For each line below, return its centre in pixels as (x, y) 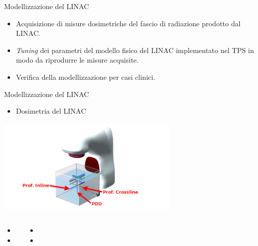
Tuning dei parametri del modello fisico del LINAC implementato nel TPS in (135, 50)
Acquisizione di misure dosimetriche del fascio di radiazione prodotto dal (128, 23)
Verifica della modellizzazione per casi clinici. (86, 77)
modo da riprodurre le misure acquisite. (77, 60)
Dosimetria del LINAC (51, 111)
